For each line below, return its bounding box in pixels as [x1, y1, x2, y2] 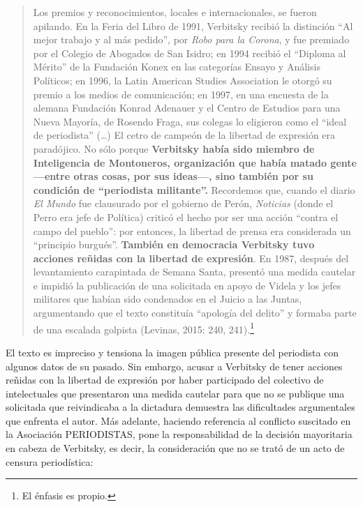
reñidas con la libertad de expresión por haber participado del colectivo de [6, 372, 324, 387]
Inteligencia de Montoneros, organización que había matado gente [33, 155, 357, 169]
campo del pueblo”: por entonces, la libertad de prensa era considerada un [33, 223, 351, 238]
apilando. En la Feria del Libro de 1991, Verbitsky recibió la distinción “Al [33, 18, 353, 33]
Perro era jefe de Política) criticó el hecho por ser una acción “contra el [33, 209, 339, 224]
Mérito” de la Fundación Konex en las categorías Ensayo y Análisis [33, 59, 320, 74]
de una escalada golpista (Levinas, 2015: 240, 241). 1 [33, 319, 255, 336]
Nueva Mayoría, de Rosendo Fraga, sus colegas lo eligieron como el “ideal [33, 114, 347, 128]
